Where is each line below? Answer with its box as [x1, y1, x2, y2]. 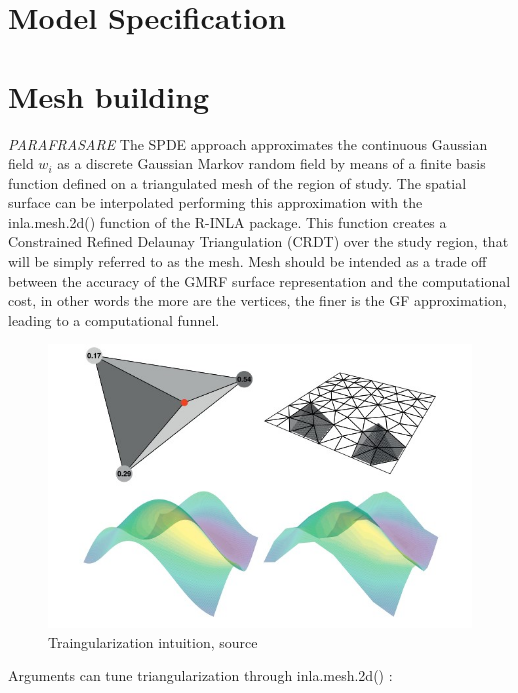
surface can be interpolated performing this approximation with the [8, 192, 423, 213]
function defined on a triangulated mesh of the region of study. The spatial [8, 172, 467, 193]
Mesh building [8, 75, 210, 116]
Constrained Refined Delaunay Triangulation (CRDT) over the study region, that [8, 231, 509, 252]
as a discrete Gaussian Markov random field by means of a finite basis [57, 153, 486, 174]
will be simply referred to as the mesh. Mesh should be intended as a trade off [8, 251, 487, 272]
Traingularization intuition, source [48, 631, 258, 652]
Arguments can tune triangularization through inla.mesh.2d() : [8, 665, 393, 686]
